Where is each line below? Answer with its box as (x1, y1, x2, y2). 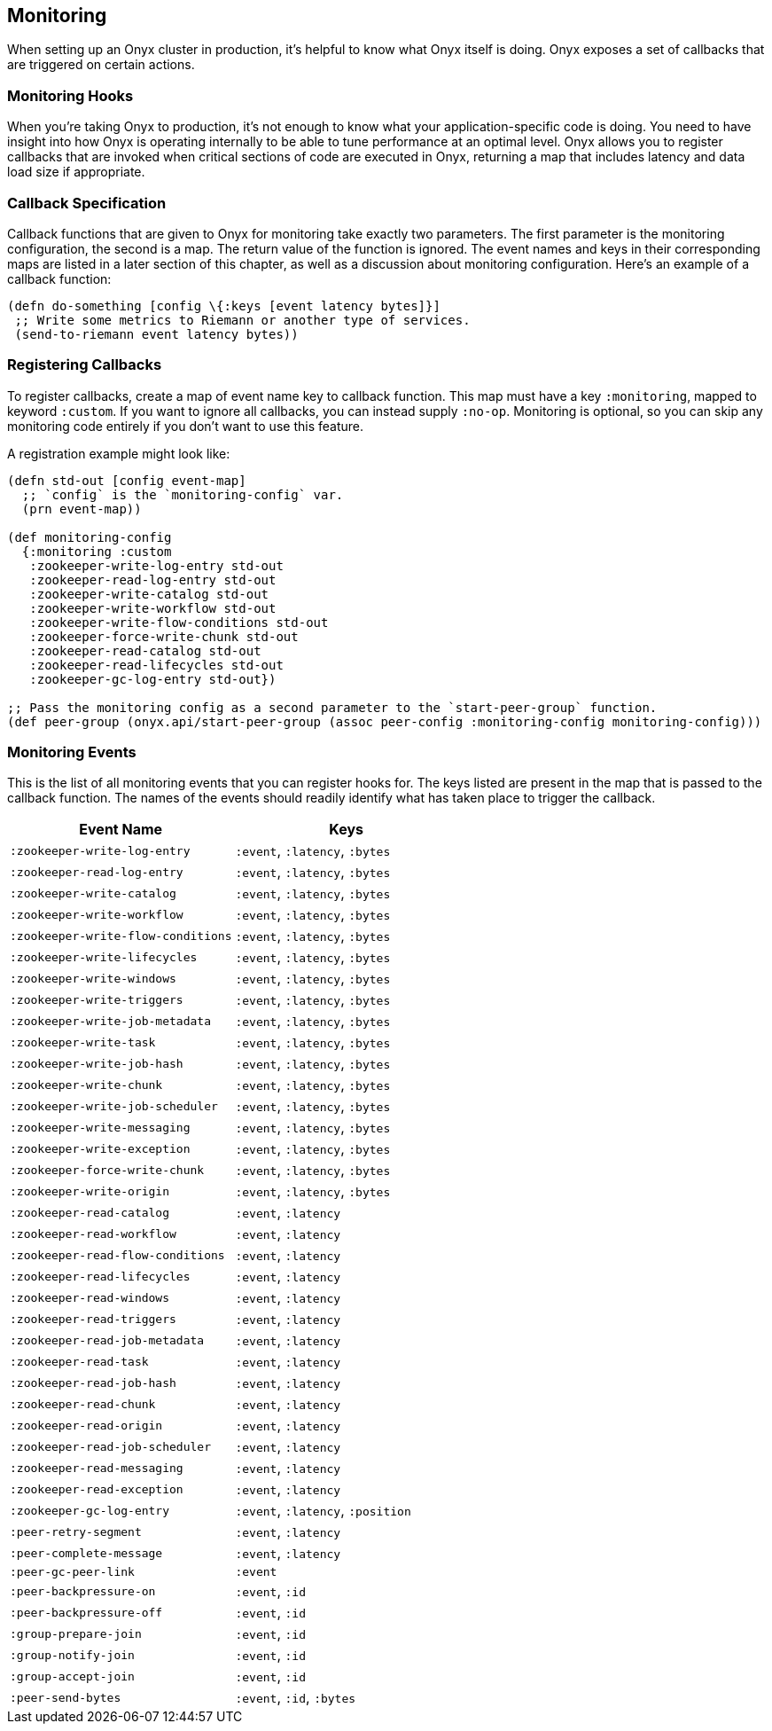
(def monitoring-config (7, 529, 172, 544)
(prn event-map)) (21, 501, 142, 516)
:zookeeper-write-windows (10, 971, 176, 985)
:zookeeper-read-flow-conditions (10, 1248, 225, 1262)
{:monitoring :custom (21, 544, 172, 559)
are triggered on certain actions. (7, 57, 195, 73)
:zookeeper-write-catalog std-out (29, 586, 269, 601)
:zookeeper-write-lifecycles (10, 950, 198, 964)
